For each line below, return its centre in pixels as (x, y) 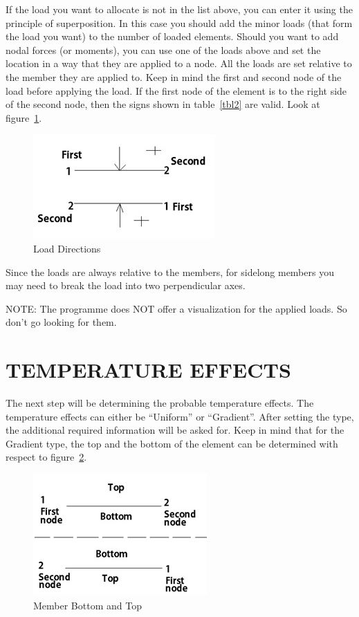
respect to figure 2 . (46, 457)
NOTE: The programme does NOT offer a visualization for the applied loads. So (176, 308)
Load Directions (67, 248)
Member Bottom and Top (88, 605)
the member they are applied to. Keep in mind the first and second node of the (174, 76)
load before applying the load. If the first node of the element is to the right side (176, 90)
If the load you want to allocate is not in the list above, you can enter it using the (179, 9)
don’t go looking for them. (61, 322)
